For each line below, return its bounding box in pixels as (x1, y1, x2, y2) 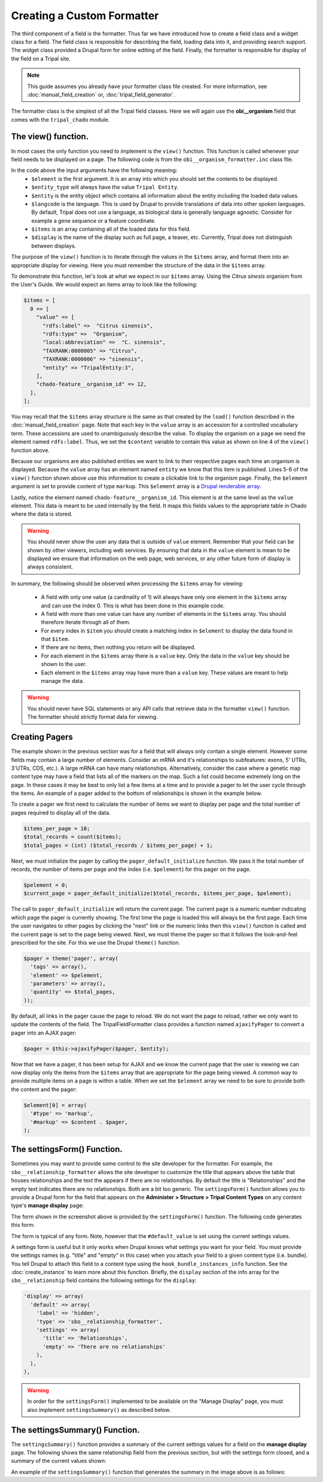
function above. (11, 446, 50, 453)
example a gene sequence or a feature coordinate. (31, 217, 156, 224)
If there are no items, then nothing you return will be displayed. (41, 644, 196, 651)
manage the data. (41, 678, 84, 685)
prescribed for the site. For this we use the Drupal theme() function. (11, 939, 181, 946)
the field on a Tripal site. (11, 55, 71, 62)
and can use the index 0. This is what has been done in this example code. (41, 602, 225, 609)
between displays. (31, 242, 77, 249)
